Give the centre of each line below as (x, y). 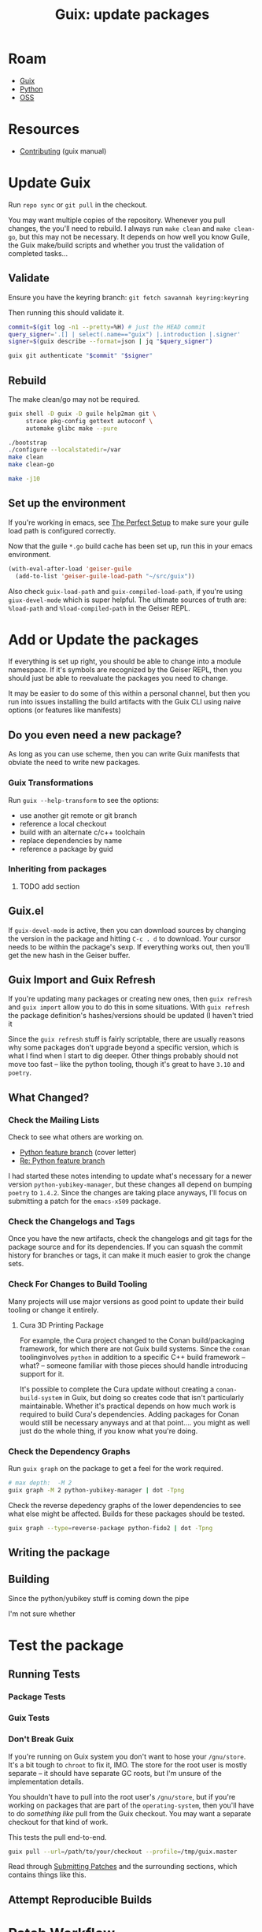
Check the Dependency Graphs (69, 1451)
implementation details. (46, 1782)
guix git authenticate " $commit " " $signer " (81, 356)
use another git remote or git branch (78, 815)
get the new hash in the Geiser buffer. (69, 955)
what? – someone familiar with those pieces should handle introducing (133, 1365)
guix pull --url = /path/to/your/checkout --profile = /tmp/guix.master (123, 1852)
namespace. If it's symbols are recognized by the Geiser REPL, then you (125, 670)
